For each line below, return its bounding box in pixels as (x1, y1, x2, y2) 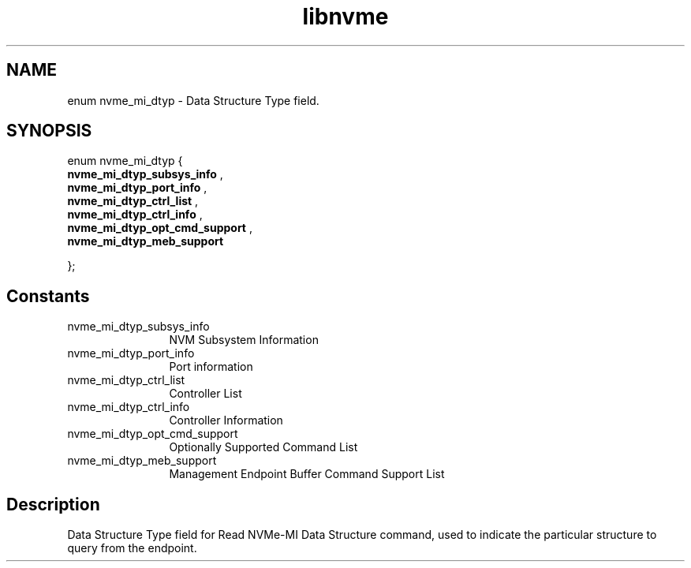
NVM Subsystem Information (169, 333, 319, 347)
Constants (6, 286, 90, 306)
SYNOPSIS (6, 121, 92, 141)
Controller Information (169, 413, 283, 428)
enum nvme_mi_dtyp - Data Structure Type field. (67, 93, 319, 107)
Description (6, 494, 100, 514)
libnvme (302, 3, 389, 30)
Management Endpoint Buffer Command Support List (169, 467, 445, 481)
